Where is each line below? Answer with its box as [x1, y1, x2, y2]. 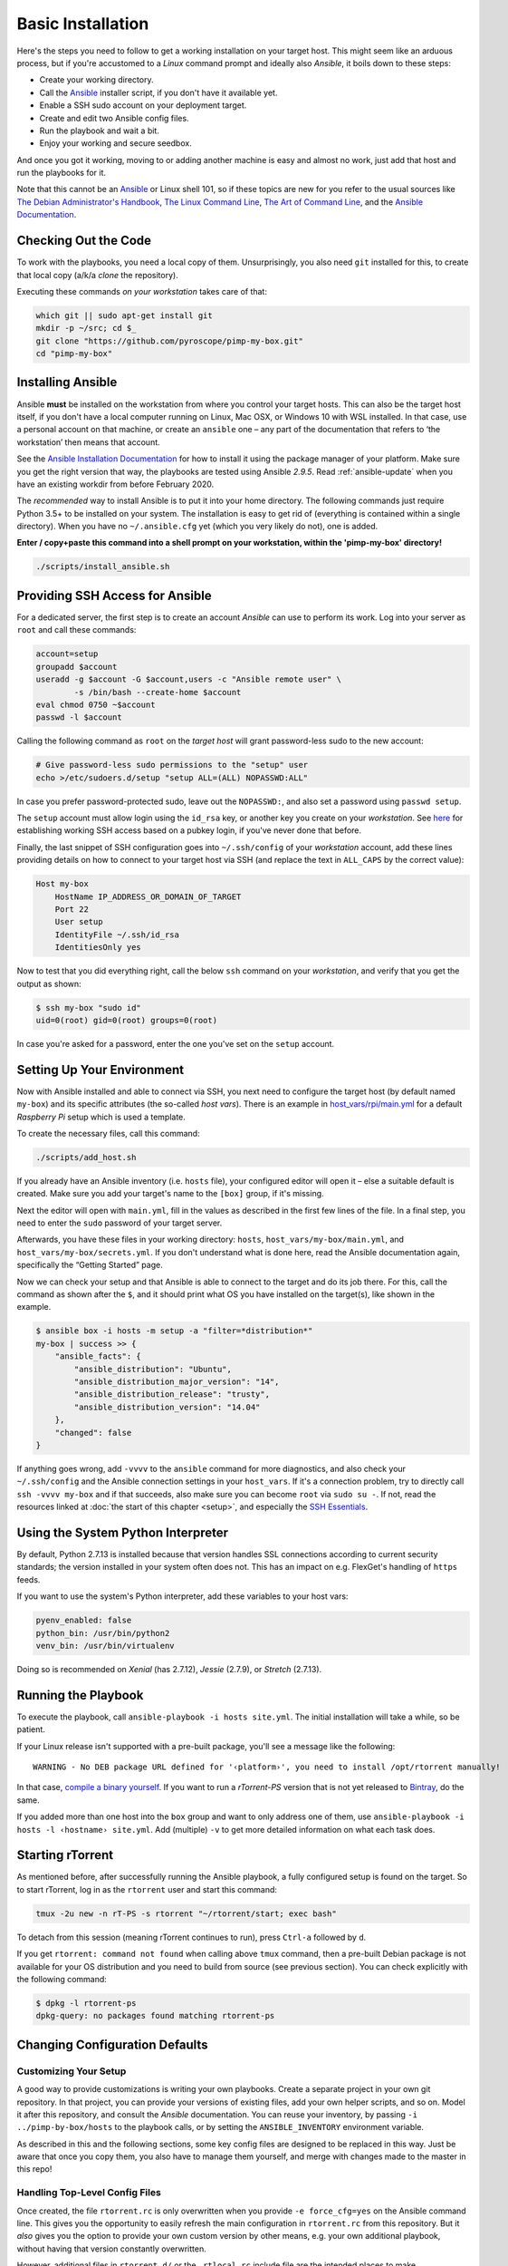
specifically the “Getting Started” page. [16, 1260, 163, 1271]
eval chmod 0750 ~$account [35, 699, 156, 710]
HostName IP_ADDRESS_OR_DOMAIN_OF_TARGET [54, 891, 242, 902]
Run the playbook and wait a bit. [39, 125, 160, 136]
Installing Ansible [16, 374, 118, 390]
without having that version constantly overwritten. [16, 2243, 207, 2254]
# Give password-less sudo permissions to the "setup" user [35, 760, 309, 770]
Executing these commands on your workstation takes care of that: [16, 286, 267, 296]
